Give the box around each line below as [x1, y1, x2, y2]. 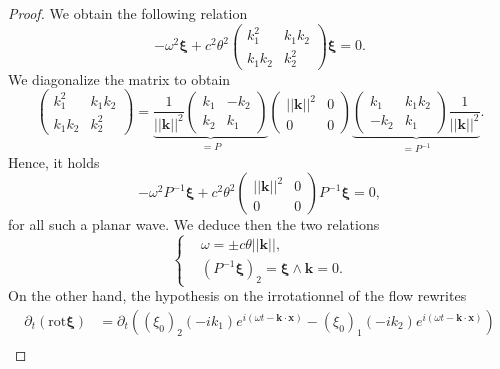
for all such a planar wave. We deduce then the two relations [8, 214, 380, 235]
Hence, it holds [8, 151, 100, 172]
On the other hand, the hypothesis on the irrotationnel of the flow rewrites [8, 285, 467, 306]
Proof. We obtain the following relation [8, 3, 248, 23]
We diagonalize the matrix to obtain [8, 68, 231, 89]
